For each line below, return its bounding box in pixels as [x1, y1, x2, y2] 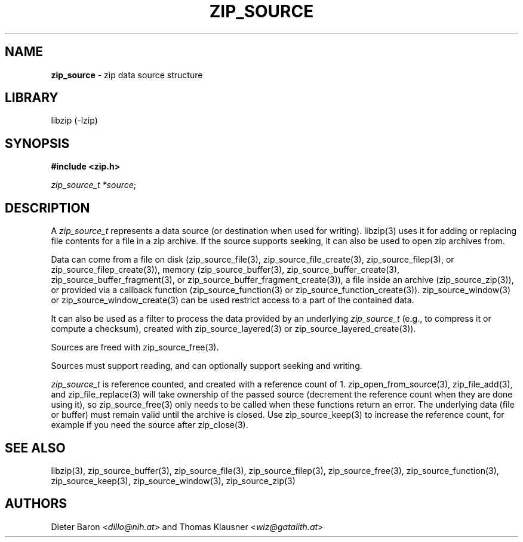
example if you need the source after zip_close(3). [51, 420, 248, 430]
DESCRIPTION [5, 200, 90, 215]
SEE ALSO [5, 440, 66, 455]
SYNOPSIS [5, 135, 70, 151]
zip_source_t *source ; [51, 180, 137, 190]
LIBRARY [5, 90, 59, 106]
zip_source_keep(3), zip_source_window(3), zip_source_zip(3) [51, 475, 296, 486]
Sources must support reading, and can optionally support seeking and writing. [51, 361, 362, 371]
